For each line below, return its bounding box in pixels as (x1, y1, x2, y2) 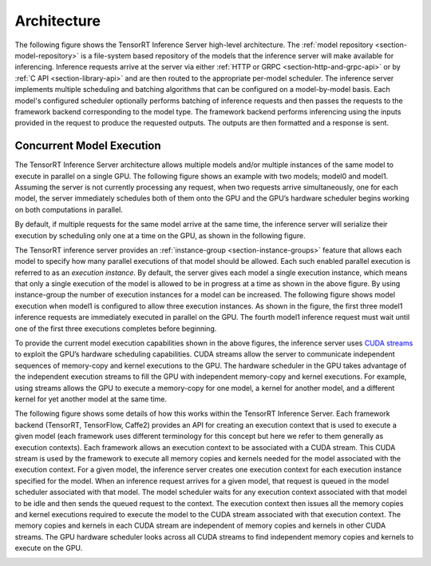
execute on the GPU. (14, 544, 83, 553)
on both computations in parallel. (14, 205, 124, 214)
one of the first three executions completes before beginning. (14, 324, 217, 333)
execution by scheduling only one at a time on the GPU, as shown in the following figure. (14, 230, 306, 240)
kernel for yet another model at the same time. (14, 394, 168, 404)
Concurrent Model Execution (14, 139, 161, 153)
